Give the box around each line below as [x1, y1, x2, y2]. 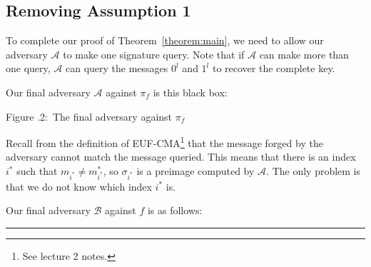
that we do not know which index [6, 178, 152, 193]
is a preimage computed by [136, 163, 255, 178]
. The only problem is [266, 163, 361, 178]
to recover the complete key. [212, 61, 335, 76]
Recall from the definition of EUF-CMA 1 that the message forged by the [6, 133, 323, 150]
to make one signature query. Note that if [63, 46, 245, 61]
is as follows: [147, 203, 203, 218]
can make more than [259, 46, 349, 61]
